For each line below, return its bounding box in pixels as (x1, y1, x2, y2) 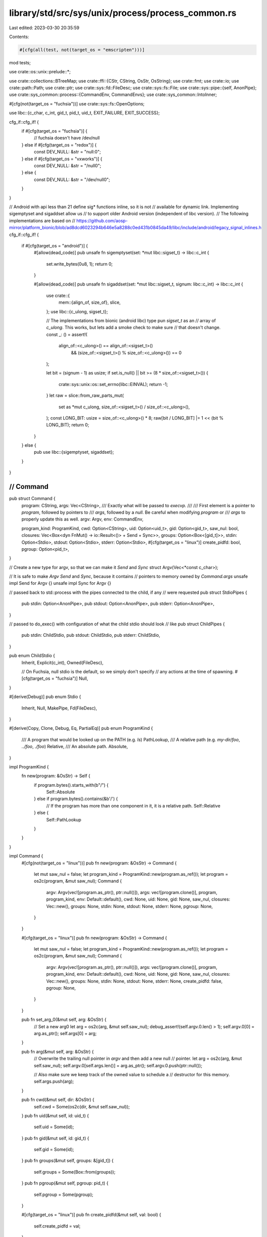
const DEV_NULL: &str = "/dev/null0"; (34, 176, 110, 183)
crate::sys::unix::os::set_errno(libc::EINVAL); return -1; (58, 381, 168, 387)
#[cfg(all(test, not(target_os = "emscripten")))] (19, 47, 145, 52)
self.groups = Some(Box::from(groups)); (34, 1169, 116, 1175)
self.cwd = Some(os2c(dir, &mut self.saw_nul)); (34, 1103, 130, 1109)
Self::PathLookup (46, 816, 82, 822)
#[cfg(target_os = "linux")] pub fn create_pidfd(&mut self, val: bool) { (21, 1212, 162, 1218)
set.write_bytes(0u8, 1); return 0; (46, 261, 113, 267)
